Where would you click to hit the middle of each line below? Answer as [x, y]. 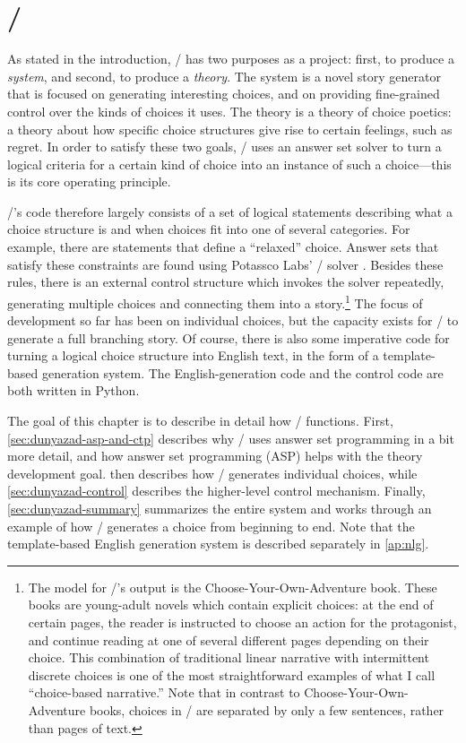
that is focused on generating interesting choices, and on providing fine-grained [224, 94]
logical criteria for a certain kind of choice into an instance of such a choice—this [229, 164]
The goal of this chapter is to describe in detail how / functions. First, [200, 421]
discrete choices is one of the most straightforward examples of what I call [232, 674]
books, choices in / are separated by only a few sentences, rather [267, 709]
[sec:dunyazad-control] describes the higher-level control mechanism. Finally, [216, 491]
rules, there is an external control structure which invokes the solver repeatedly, [226, 282]
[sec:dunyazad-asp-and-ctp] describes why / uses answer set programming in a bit [231, 438]
